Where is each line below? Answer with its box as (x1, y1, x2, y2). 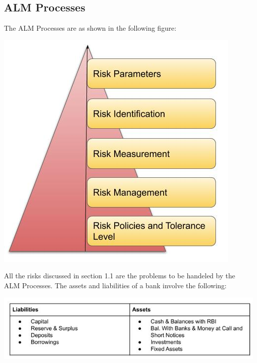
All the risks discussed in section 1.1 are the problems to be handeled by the (4, 270, 235, 281)
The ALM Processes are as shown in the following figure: (4, 23, 176, 33)
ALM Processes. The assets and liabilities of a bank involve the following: (4, 280, 227, 290)
